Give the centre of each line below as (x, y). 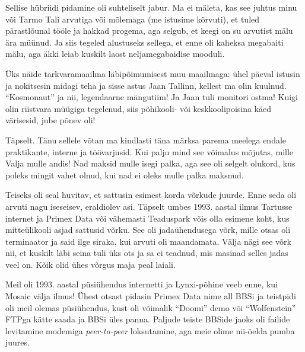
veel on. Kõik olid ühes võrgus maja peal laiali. (90, 264)
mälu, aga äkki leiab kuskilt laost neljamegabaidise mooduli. (115, 54)
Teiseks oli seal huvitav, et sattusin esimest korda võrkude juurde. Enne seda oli (151, 195)
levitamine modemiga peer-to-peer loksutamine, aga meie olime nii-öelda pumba (150, 330)
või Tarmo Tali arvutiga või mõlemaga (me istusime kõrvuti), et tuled (133, 19)
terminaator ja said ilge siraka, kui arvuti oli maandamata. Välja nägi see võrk (148, 241)
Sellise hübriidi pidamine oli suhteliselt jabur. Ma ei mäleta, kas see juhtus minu (151, 7)
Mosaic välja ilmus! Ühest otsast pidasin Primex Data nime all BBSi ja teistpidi (151, 296)
